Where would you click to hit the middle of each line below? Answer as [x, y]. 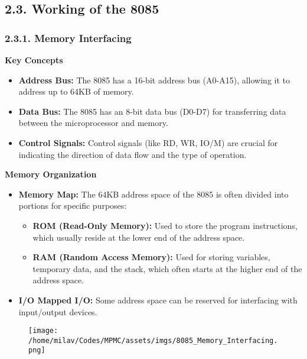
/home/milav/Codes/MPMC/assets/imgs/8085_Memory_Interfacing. [153, 340]
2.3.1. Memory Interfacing [68, 38]
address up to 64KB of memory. [76, 91]
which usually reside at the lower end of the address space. [139, 237]
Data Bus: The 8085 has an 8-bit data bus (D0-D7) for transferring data [152, 111]
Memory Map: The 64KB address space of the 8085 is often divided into [153, 194]
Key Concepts [34, 60]
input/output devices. [58, 311]
